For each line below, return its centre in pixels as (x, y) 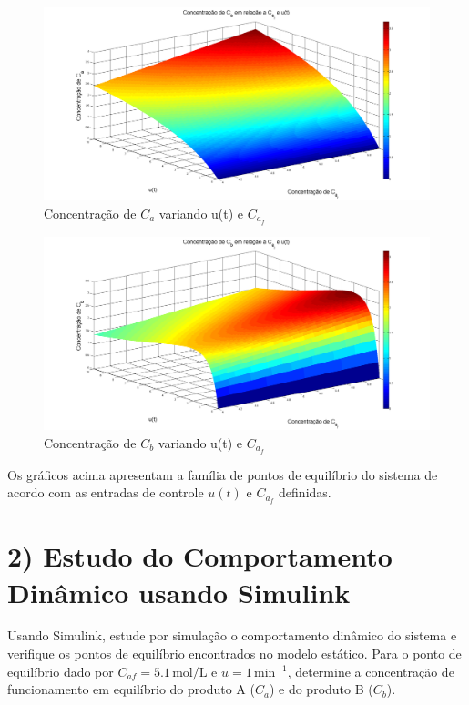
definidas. (305, 492)
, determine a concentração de (371, 671)
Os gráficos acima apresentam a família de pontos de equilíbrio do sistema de (223, 474)
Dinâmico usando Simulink (179, 592)
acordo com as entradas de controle (106, 492)
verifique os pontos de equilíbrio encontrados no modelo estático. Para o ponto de (234, 654)
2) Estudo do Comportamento (200, 556)
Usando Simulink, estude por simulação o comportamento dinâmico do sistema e (232, 635)
